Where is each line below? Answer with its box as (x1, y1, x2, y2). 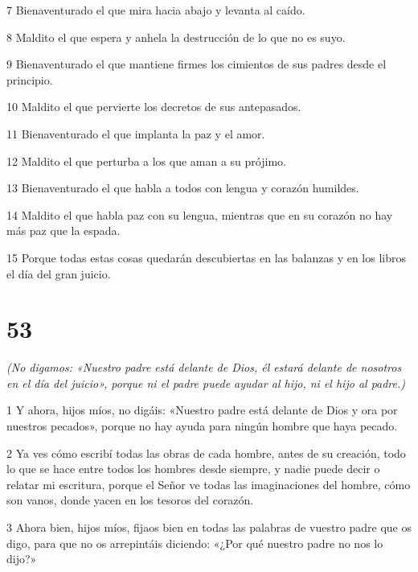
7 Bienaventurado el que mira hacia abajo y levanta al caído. (6, 2, 305, 18)
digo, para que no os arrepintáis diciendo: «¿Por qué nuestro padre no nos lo (6, 534, 383, 551)
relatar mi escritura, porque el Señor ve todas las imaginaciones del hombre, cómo (6, 475, 411, 492)
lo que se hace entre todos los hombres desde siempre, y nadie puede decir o (6, 460, 380, 477)
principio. (6, 71, 53, 88)
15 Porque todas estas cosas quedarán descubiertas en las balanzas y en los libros (6, 249, 406, 265)
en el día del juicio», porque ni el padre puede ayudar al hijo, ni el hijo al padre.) (6, 374, 406, 391)
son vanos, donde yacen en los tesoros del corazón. (6, 492, 254, 508)
